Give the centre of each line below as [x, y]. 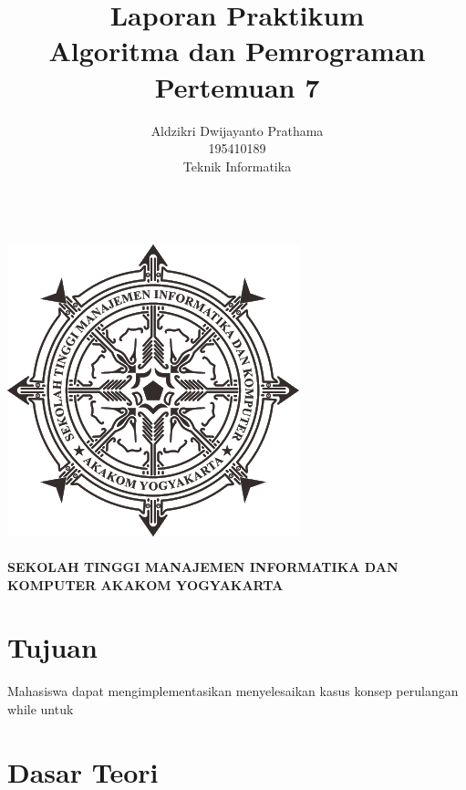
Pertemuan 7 [237, 86]
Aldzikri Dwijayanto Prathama [237, 130]
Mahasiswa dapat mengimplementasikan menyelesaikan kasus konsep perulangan [233, 691]
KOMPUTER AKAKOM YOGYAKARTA [145, 584]
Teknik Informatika [237, 166]
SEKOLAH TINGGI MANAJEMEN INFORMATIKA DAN [203, 567]
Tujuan [52, 647]
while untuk [41, 708]
